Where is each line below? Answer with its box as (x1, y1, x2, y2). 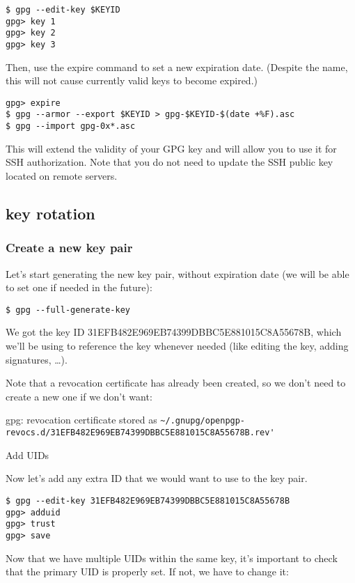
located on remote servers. (6, 168, 118, 182)
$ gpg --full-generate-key (6, 304, 130, 315)
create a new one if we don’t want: (6, 389, 152, 403)
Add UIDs (6, 447, 49, 462)
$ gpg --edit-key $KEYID (6, 5, 120, 15)
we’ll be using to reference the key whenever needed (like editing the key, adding (6, 339, 349, 352)
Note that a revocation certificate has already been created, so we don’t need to (6, 375, 346, 390)
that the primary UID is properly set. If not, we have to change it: (6, 564, 289, 579)
